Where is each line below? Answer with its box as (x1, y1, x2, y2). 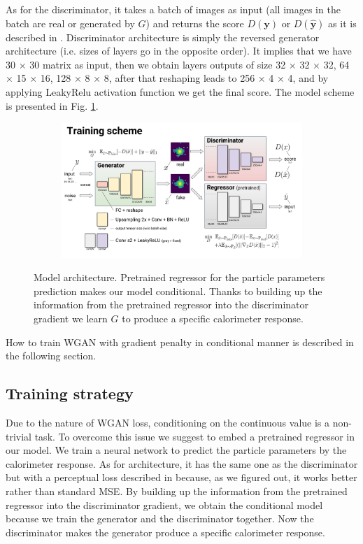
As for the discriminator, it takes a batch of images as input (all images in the (6, 2, 341, 16)
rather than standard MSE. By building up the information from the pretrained (6, 483, 348, 498)
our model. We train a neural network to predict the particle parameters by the (6, 443, 347, 457)
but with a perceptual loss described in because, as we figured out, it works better (6, 470, 357, 485)
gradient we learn (34, 311, 108, 326)
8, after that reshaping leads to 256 (104, 71, 255, 85)
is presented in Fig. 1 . (6, 98, 99, 113)
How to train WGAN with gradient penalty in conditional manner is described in (6, 334, 354, 349)
